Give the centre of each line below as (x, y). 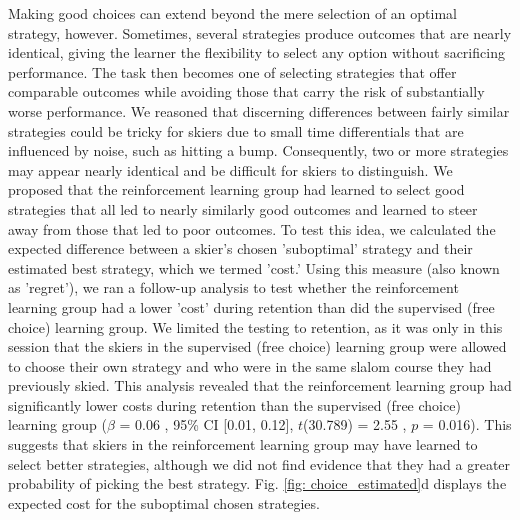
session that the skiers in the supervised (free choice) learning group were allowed (257, 346)
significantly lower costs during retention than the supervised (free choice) (234, 404)
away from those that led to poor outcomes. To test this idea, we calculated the (252, 228)
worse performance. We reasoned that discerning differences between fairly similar (259, 110)
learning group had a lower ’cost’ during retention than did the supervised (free (251, 306)
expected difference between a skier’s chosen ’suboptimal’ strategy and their (240, 248)
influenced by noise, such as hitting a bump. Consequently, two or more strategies (258, 150)
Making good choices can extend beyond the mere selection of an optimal (232, 13)
